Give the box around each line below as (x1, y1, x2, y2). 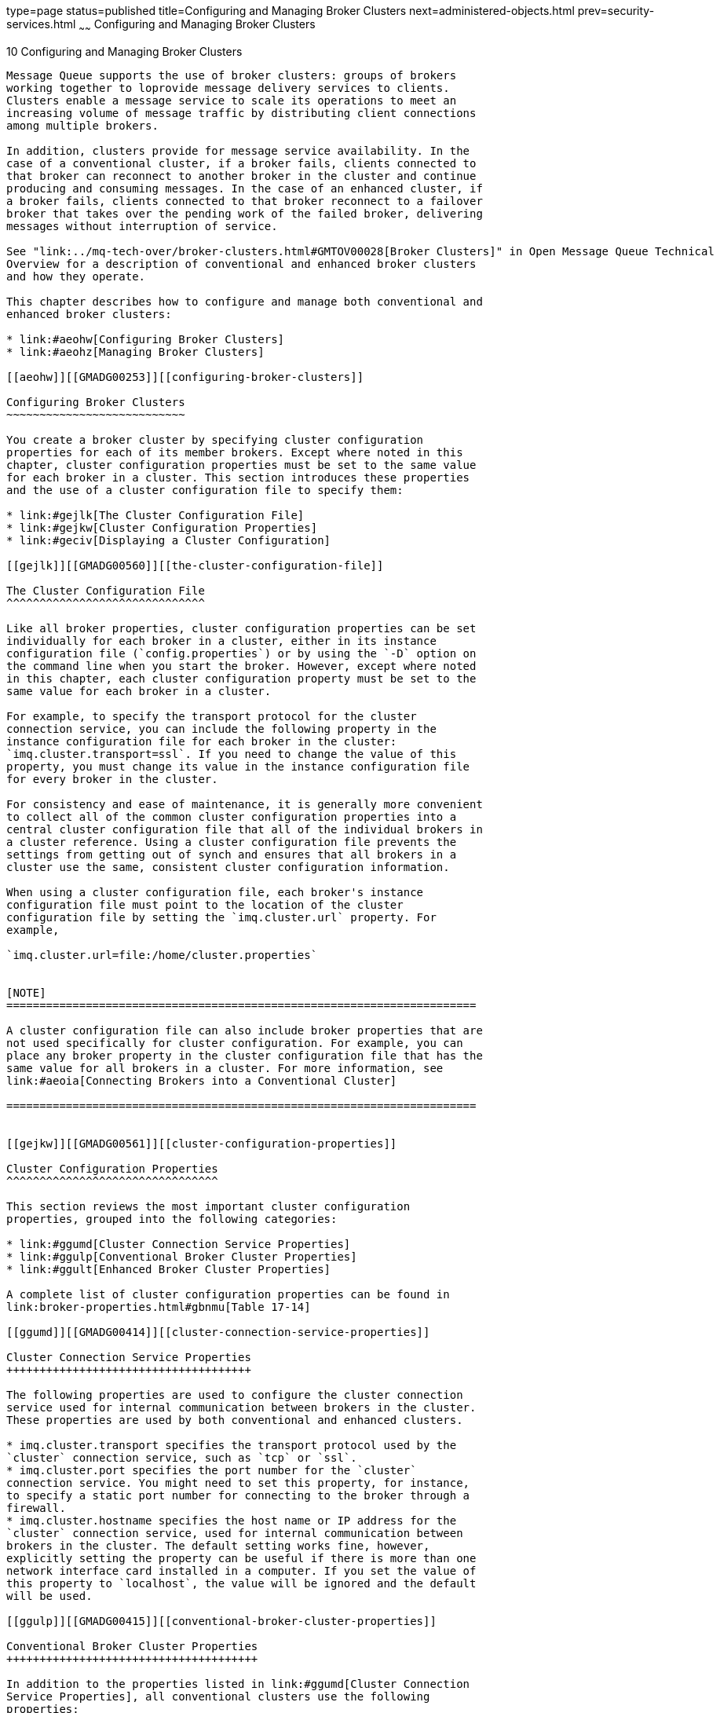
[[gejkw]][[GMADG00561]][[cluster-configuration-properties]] (6, 1137, 397, 1150)
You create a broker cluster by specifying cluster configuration (6, 433, 424, 446)
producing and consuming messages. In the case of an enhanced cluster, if (6, 181, 483, 195)
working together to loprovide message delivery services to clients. (6, 81, 450, 94)
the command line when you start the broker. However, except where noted (6, 659, 477, 672)
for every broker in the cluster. (6, 772, 218, 785)
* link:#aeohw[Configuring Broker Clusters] (6, 332, 285, 346)
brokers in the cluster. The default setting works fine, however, (6, 1539, 430, 1552)
